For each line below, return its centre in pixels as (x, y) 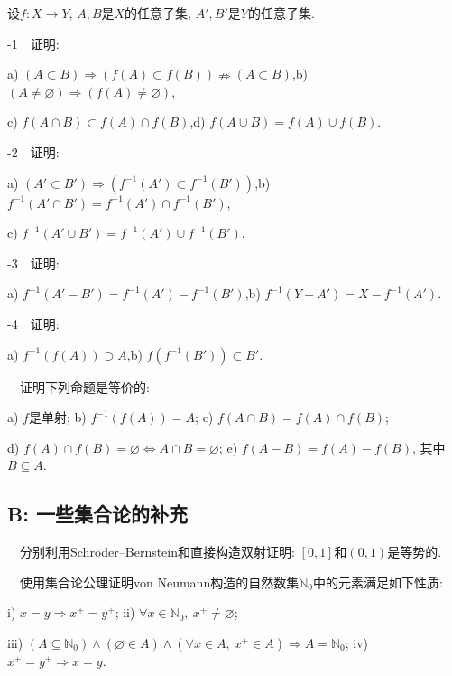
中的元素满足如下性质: (378, 582)
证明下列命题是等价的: (84, 386)
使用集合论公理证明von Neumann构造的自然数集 (159, 582)
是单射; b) (57, 417)
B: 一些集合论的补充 (97, 514)
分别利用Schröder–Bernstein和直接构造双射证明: (157, 552)
